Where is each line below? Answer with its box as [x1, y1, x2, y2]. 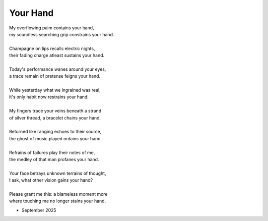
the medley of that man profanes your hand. [9, 156, 99, 162]
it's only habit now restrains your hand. [9, 94, 89, 100]
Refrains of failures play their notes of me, [9, 149, 95, 156]
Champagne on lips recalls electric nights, [9, 45, 95, 52]
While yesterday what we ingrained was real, [9, 87, 101, 93]
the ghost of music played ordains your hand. [9, 135, 102, 141]
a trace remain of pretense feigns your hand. [9, 73, 101, 79]
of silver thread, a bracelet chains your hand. [9, 114, 101, 121]
